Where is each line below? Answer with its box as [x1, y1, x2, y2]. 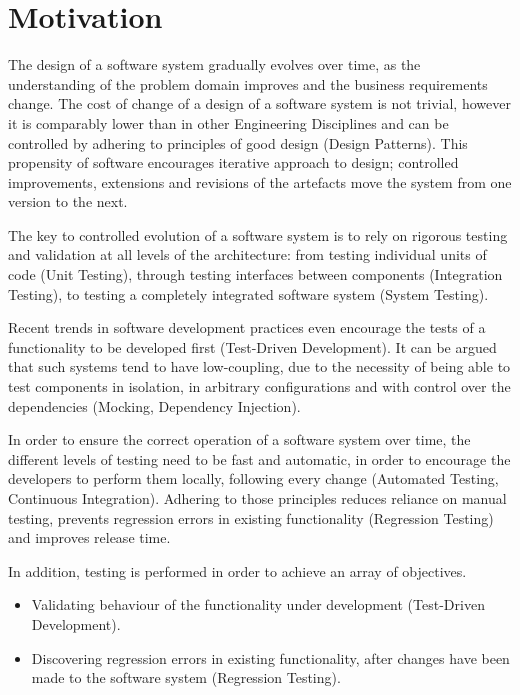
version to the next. [8, 191, 128, 212]
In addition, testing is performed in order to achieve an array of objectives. [8, 560, 467, 581]
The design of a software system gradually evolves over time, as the [8, 54, 421, 75]
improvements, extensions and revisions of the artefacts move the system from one [8, 171, 512, 192]
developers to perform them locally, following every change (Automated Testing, [8, 468, 499, 489]
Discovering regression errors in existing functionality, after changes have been [31, 647, 510, 668]
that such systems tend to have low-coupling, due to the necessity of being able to [8, 356, 511, 377]
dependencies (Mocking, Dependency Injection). [8, 395, 301, 416]
